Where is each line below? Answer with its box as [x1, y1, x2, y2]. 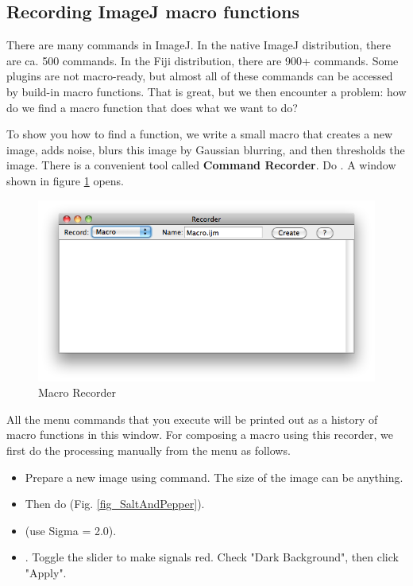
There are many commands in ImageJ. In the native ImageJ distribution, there [6, 37, 392, 53]
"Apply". [25, 564, 67, 580]
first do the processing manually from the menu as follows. [6, 441, 291, 458]
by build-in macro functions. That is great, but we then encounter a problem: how [6, 83, 407, 99]
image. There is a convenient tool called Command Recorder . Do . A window [6, 157, 396, 173]
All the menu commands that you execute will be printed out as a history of [6, 410, 378, 427]
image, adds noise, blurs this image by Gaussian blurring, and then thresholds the [6, 141, 405, 157]
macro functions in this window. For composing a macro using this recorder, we [6, 426, 393, 443]
